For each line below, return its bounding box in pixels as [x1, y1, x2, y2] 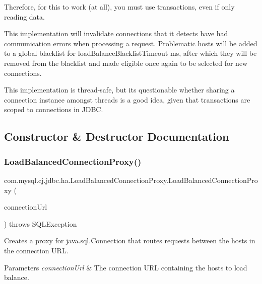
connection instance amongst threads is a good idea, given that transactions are [4, 94, 250, 105]
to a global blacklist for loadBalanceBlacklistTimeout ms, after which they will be [4, 48, 257, 58]
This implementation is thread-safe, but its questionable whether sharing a [4, 84, 235, 95]
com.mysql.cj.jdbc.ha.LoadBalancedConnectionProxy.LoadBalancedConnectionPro [4, 174, 258, 185]
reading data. [4, 11, 45, 22]
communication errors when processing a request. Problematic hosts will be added [4, 38, 257, 48]
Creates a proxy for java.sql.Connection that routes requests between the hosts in [4, 235, 255, 246]
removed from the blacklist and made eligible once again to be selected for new [4, 57, 248, 68]
